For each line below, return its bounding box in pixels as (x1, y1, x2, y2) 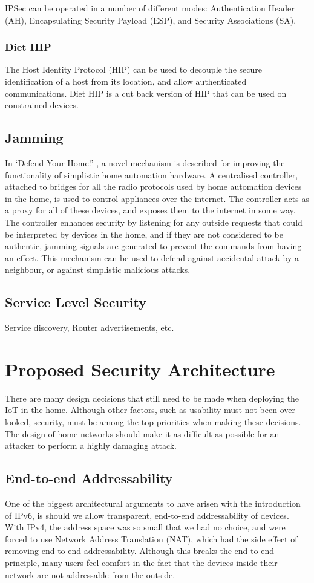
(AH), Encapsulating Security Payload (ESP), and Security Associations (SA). (5, 13, 296, 26)
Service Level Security (5, 293, 146, 311)
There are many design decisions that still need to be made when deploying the (5, 391, 299, 404)
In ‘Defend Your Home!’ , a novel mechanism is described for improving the (5, 156, 285, 169)
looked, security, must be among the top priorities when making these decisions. (5, 415, 301, 428)
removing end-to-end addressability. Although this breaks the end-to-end (5, 544, 274, 557)
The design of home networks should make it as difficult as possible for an (5, 427, 280, 440)
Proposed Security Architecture (5, 356, 275, 381)
